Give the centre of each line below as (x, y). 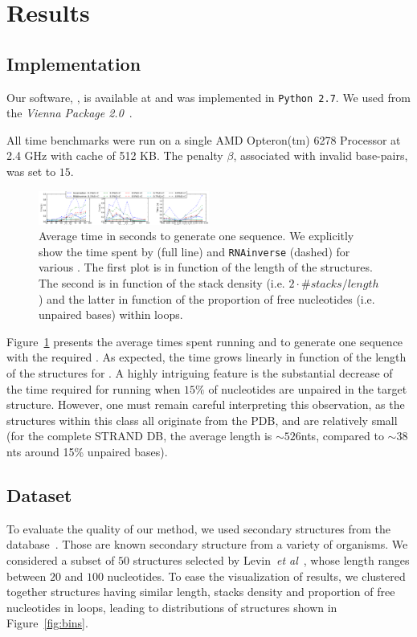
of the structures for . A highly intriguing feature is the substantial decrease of (200, 373)
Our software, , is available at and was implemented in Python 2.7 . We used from (208, 97)
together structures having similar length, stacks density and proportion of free (201, 592)
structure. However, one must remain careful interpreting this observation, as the (206, 404)
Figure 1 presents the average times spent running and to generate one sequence (205, 341)
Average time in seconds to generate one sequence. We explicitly (196, 236)
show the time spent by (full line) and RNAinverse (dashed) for (194, 251)
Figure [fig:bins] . (47, 623)
